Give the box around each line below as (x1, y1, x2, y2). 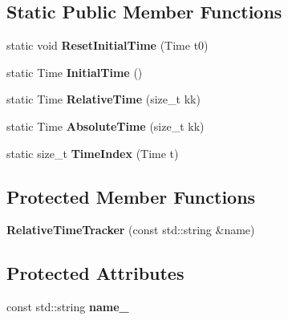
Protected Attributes (6, 261, 185, 286)
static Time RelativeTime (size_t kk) (6, 91, 201, 107)
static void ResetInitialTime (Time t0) (6, 37, 209, 54)
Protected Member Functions (6, 184, 256, 209)
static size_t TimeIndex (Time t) (6, 144, 179, 161)
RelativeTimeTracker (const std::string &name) (6, 221, 255, 238)
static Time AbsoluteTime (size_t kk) (6, 117, 205, 134)
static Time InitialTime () (6, 63, 143, 80)
